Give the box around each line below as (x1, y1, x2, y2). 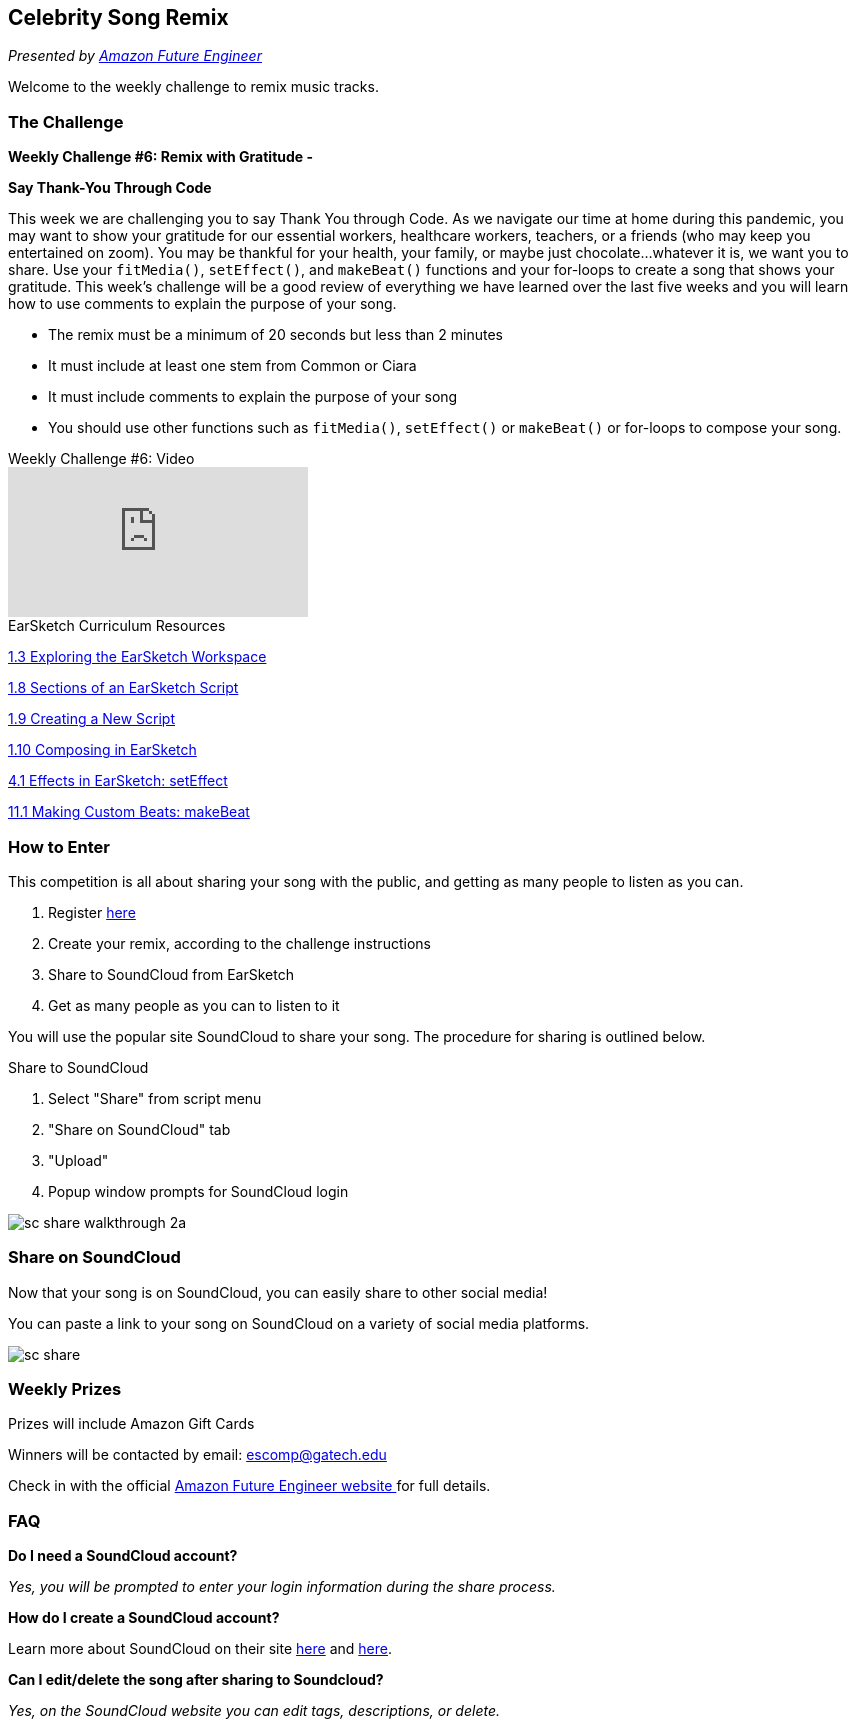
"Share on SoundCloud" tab (48, 1120, 231, 1138)
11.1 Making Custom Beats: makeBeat (8, 803, 250, 821)
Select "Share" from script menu (48, 1089, 262, 1107)
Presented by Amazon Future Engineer (8, 47, 262, 65)
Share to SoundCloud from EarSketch (48, 965, 294, 983)
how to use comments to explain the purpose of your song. (8, 295, 397, 313)
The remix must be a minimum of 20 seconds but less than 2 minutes (48, 326, 504, 344)
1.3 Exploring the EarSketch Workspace (8, 648, 267, 666)
